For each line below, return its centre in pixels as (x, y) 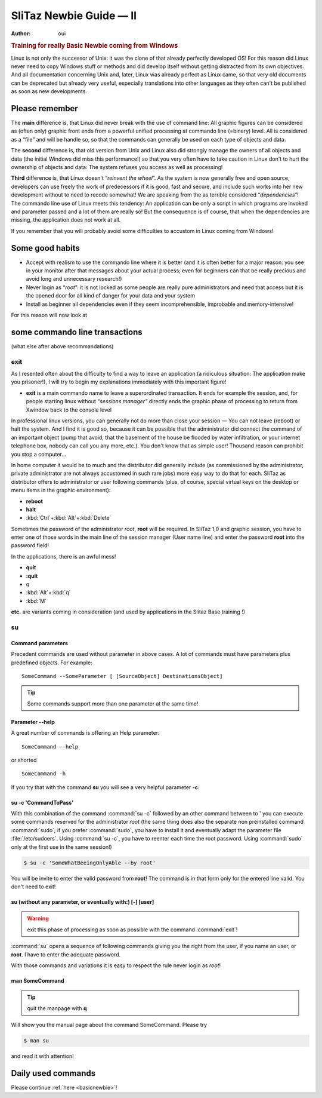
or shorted (24, 760)
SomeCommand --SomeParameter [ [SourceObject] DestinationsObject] (122, 676)
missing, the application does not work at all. (66, 220)
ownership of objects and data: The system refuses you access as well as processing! (117, 167)
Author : (21, 33)
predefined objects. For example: (52, 663)
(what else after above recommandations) (62, 346)
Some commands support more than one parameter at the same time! (113, 703)
